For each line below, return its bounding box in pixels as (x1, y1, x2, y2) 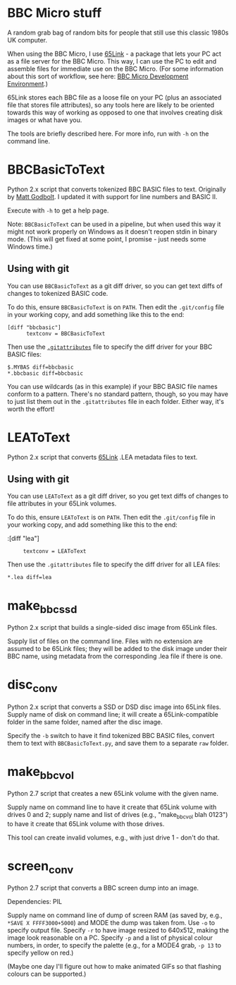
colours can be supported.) (7, 969, 87, 979)
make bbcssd (7, 597, 77, 616)
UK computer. (7, 35, 48, 44)
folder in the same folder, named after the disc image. (7, 717, 163, 726)
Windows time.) (7, 242, 53, 251)
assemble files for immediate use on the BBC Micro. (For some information (7, 64, 224, 73)
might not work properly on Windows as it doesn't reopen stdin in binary (7, 227, 218, 236)
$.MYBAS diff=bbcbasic (7, 364, 74, 371)
